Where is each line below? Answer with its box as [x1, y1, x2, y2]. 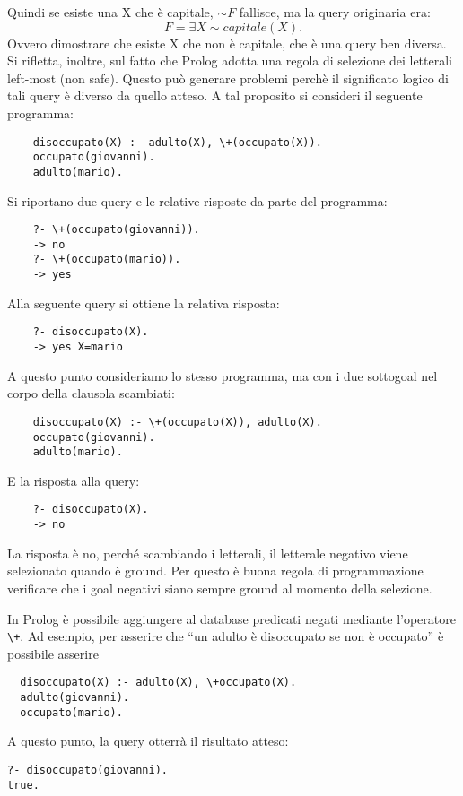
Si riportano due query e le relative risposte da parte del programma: [7, 191, 388, 210]
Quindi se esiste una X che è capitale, [7, 3, 214, 21]
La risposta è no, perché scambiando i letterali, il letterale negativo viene [7, 543, 408, 562]
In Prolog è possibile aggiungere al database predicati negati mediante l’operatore [7, 609, 456, 627]
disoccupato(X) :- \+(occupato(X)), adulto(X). [32, 415, 322, 428]
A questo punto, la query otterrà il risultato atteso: [7, 731, 289, 750]
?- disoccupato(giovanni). [7, 763, 168, 776]
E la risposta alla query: [7, 471, 140, 489]
